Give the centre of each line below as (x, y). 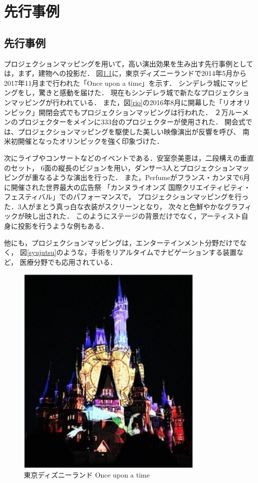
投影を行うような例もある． (63, 226)
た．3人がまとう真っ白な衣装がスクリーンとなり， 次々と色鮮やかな (114, 206)
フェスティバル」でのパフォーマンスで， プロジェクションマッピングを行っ (126, 197)
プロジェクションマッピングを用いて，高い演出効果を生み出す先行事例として (129, 63)
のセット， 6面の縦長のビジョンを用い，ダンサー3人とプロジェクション (120, 167)
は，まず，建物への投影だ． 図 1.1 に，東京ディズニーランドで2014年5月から (125, 73)
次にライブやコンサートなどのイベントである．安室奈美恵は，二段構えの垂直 (129, 157)
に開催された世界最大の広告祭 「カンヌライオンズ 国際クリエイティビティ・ (128, 187)
